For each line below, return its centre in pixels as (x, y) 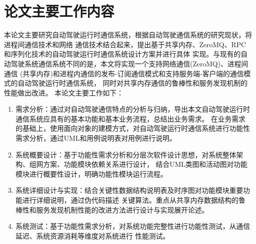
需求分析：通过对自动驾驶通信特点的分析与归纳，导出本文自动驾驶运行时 (133, 109)
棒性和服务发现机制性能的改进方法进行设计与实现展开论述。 (112, 209)
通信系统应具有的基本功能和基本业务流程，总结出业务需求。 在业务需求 (130, 118)
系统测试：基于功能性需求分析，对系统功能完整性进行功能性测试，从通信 (133, 226)
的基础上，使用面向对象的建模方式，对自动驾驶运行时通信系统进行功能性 (133, 128)
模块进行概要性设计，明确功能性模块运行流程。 (91, 173)
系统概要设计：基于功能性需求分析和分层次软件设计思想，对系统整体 (126, 154)
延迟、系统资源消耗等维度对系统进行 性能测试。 (93, 235)
